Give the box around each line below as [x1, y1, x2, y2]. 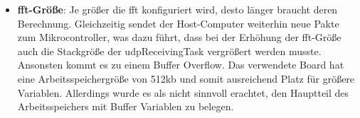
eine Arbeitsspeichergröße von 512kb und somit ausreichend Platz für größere [17, 71, 355, 85]
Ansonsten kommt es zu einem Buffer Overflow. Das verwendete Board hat [17, 57, 344, 72]
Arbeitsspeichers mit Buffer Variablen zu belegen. [17, 99, 234, 114]
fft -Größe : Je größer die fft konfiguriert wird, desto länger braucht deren [17, 2, 338, 16]
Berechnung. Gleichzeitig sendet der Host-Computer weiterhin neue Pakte [17, 16, 339, 30]
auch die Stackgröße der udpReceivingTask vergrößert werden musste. [17, 43, 322, 58]
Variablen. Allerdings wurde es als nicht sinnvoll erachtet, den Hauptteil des [17, 85, 349, 100]
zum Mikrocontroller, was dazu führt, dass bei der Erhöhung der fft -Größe [17, 30, 342, 45]
